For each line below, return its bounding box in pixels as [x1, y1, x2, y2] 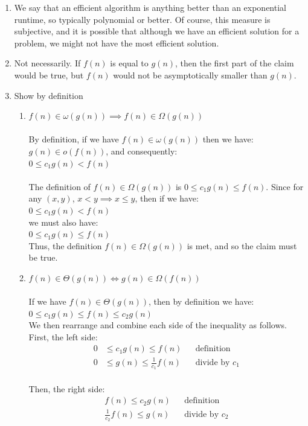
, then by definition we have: [149, 295, 254, 308]
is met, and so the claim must [187, 239, 297, 252]
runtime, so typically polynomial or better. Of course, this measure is [14, 13, 271, 25]
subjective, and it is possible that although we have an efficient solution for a [14, 25, 300, 37]
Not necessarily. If [14, 57, 81, 69]
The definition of [28, 180, 91, 192]
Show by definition [14, 89, 83, 101]
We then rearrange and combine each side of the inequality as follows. [28, 319, 287, 331]
